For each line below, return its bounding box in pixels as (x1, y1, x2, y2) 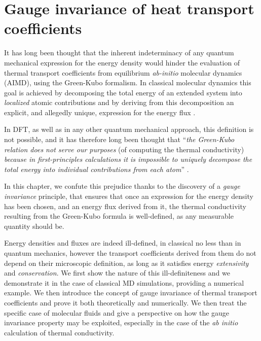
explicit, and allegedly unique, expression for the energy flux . (4, 107, 196, 117)
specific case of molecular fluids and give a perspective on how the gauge (4, 307, 230, 318)
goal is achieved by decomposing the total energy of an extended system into (4, 87, 242, 97)
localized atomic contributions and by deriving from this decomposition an (4, 97, 234, 108)
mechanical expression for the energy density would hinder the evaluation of (4, 57, 240, 67)
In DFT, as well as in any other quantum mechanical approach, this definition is (4, 124, 254, 134)
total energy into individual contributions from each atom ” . (4, 163, 189, 174)
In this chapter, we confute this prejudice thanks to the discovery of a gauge (4, 181, 240, 191)
